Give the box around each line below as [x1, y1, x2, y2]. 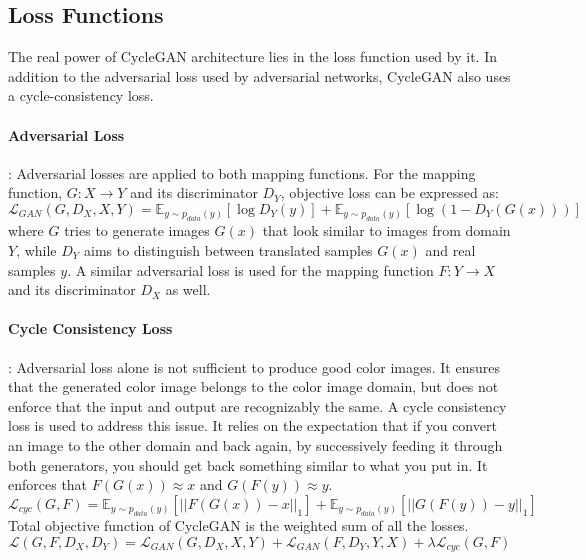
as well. [165, 279, 211, 300]
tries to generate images [64, 220, 210, 241]
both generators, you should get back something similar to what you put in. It [8, 454, 488, 475]
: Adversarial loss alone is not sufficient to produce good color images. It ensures [8, 356, 500, 377]
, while [16, 239, 57, 260]
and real [425, 239, 476, 260]
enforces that [8, 474, 88, 495]
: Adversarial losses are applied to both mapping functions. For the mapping [8, 162, 476, 183]
